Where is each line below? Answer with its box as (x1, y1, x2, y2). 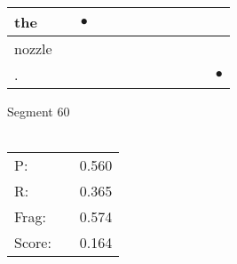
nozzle (14, 38, 52, 59)
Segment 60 (7, 102, 70, 120)
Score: (14, 232, 51, 253)
